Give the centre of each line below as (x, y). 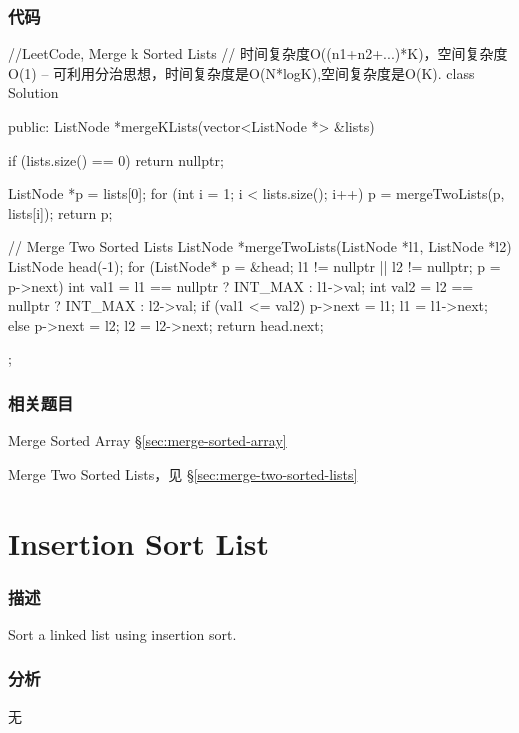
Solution (33, 92)
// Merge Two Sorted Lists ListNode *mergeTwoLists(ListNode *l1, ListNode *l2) (260, 246)
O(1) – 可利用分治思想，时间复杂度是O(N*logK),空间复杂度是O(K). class (241, 72)
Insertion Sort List (139, 542)
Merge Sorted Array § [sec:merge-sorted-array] (147, 440)
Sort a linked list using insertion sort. (122, 633)
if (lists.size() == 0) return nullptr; (116, 159)
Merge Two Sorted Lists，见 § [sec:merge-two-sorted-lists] (183, 473)
